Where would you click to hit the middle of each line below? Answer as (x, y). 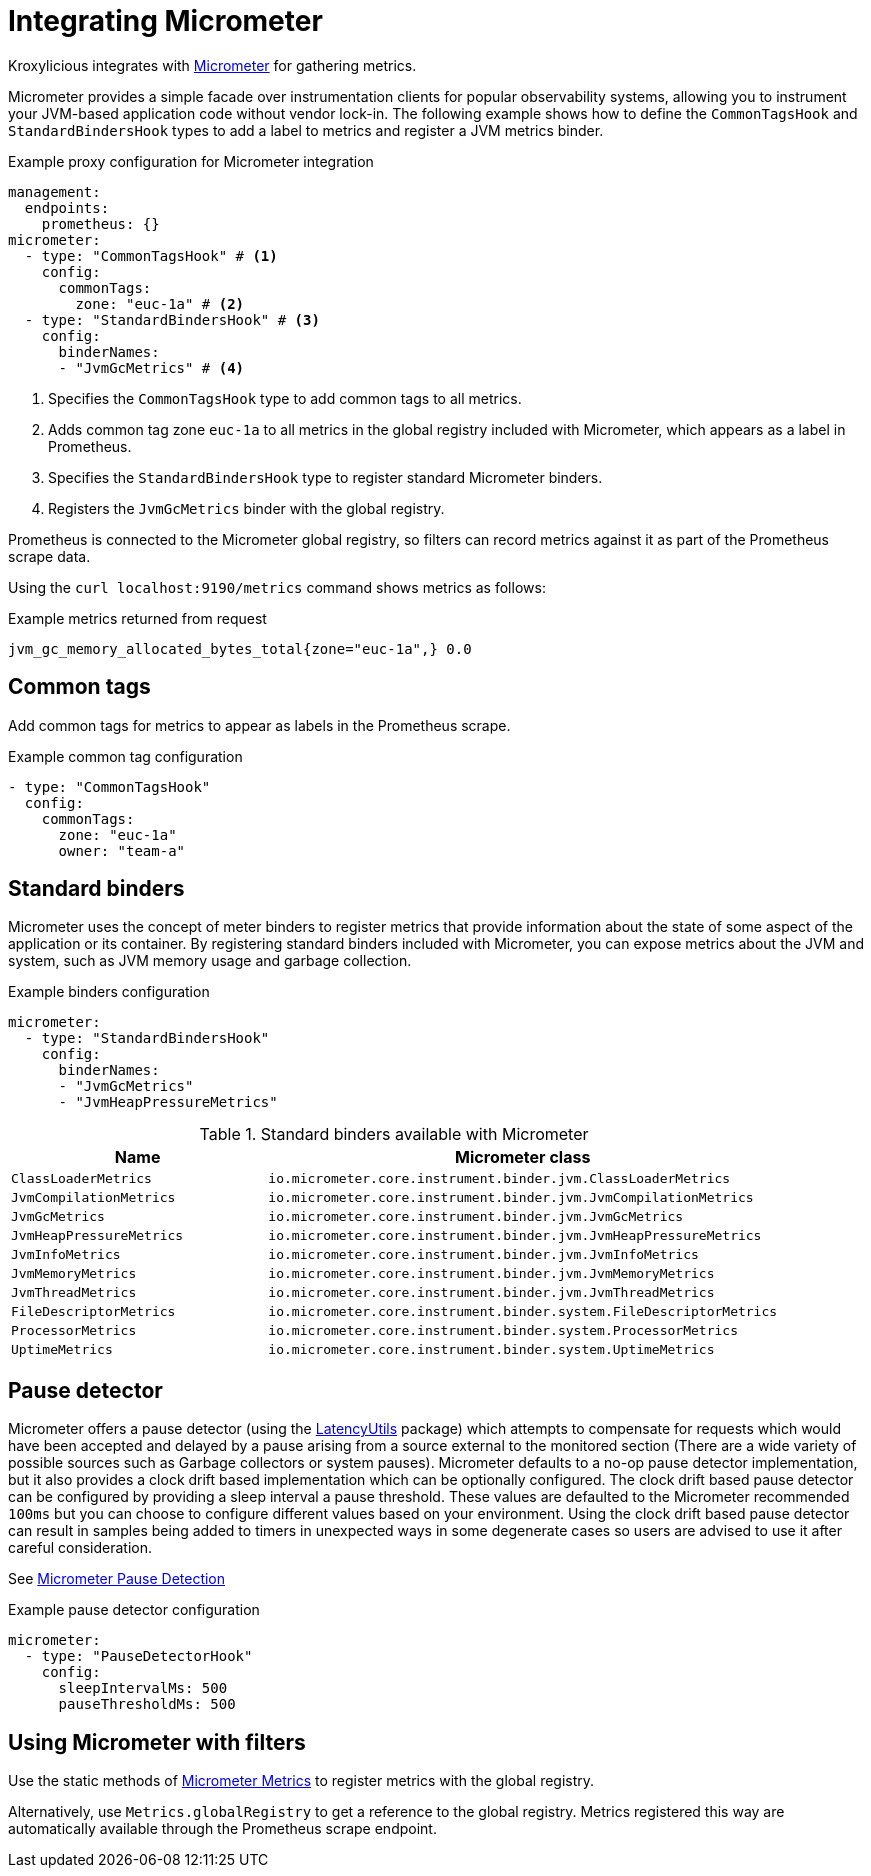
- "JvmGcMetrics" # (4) (151, 367)
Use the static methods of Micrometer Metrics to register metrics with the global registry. (301, 1781)
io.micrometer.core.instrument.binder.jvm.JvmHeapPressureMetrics (515, 1236)
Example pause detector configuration (134, 1610)
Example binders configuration (109, 992)
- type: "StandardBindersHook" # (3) (172, 319)
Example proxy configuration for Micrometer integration (191, 161)
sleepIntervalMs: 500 (143, 1688)
